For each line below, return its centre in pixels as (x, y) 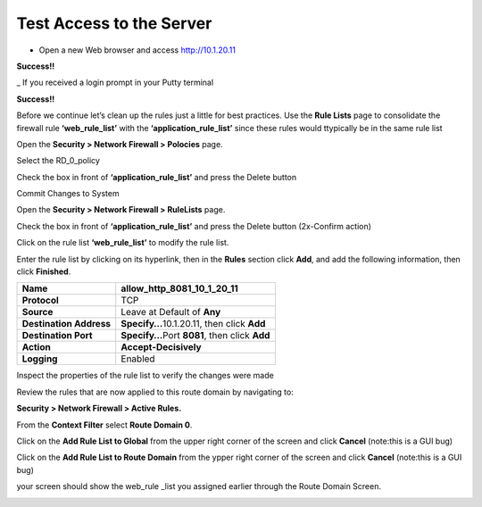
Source (37, 312)
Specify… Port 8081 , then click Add (195, 336)
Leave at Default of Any (171, 312)
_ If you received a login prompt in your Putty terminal (115, 83)
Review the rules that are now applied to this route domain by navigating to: (155, 392)
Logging (40, 359)
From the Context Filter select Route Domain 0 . (104, 425)
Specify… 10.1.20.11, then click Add (193, 324)
